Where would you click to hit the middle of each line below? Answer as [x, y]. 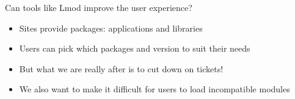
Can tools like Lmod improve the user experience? [99, 7]
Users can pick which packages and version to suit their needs [135, 48]
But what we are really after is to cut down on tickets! [121, 68]
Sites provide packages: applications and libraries [111, 28]
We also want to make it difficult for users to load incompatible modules [155, 89]
